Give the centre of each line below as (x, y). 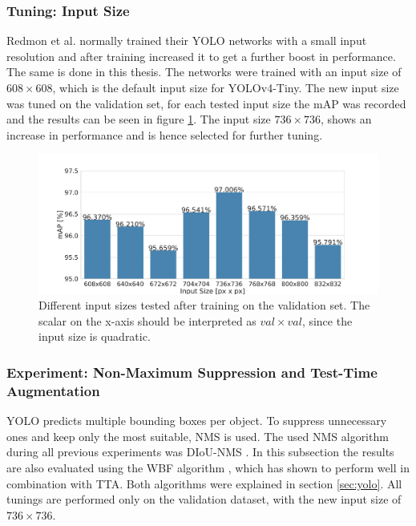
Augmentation (53, 390)
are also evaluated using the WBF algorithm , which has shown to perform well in (208, 467)
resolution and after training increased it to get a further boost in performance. (201, 56)
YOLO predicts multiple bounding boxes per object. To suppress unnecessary (197, 421)
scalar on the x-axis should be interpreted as (147, 320)
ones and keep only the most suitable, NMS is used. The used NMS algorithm (198, 436)
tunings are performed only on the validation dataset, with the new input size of (204, 499)
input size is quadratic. (95, 336)
